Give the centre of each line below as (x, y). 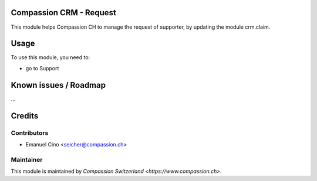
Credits (25, 116)
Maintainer (27, 159)
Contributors (30, 133)
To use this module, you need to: (50, 57)
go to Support (42, 68)
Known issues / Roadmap (58, 85)
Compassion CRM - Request (64, 13)
